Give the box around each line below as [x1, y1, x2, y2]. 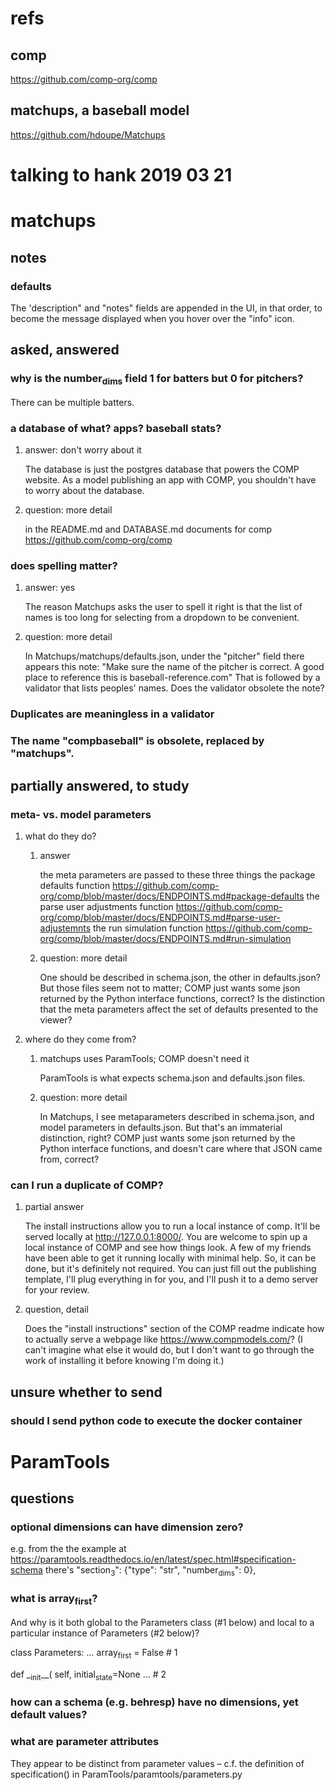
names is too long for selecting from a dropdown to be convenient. [24, 612, 300, 624]
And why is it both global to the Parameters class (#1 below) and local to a [10, 1616, 315, 1628]
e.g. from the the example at [10, 1543, 127, 1555]
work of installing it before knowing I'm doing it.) [24, 1355, 225, 1367]
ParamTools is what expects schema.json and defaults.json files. [39, 1072, 306, 1084]
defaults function [39, 879, 111, 891]
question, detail [24, 1303, 89, 1316]
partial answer [24, 1201, 85, 1213]
